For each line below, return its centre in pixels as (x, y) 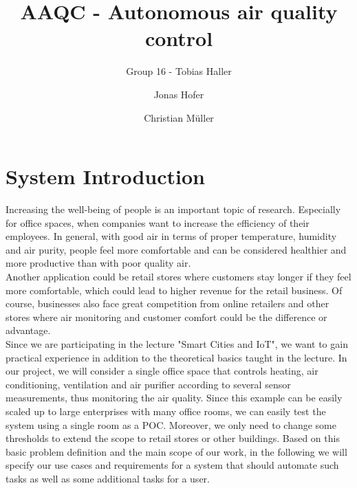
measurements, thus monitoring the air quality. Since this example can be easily (174, 398)
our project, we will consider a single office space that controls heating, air (162, 371)
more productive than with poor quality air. (98, 263)
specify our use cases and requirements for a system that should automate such (172, 465)
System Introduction (105, 176)
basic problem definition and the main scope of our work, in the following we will (176, 451)
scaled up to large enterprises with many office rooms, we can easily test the (166, 411)
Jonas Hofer (179, 94)
